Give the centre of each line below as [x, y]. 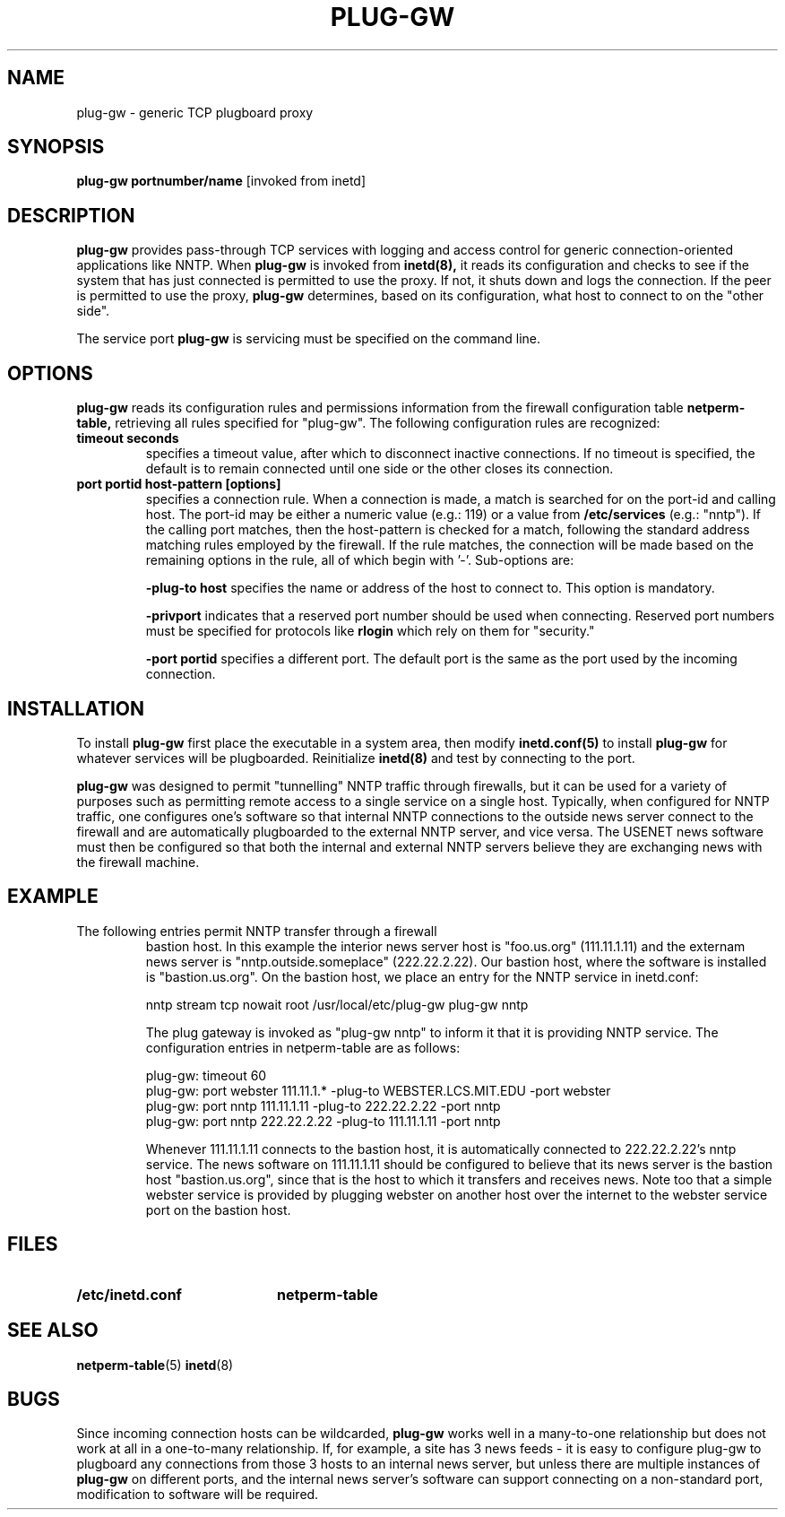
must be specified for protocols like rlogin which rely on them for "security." [370, 631]
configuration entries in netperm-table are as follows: [303, 1047]
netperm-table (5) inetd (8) [155, 1365]
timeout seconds [128, 438]
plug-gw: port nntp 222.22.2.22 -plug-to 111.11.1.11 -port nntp [323, 1121]
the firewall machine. [138, 862]
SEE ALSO [53, 1331]
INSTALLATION [76, 708]
